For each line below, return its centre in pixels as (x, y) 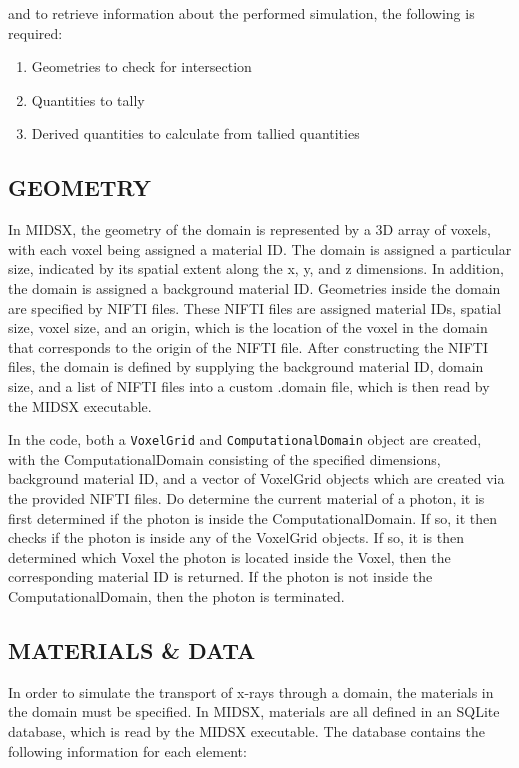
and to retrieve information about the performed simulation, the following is (241, 13)
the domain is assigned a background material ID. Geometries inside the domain (254, 287)
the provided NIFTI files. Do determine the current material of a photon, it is (246, 497)
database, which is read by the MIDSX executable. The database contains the (246, 730)
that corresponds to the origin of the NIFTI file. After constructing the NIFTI (248, 346)
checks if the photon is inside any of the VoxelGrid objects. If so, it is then (236, 537)
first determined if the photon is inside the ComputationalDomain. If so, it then (253, 517)
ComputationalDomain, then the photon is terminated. (176, 595)
